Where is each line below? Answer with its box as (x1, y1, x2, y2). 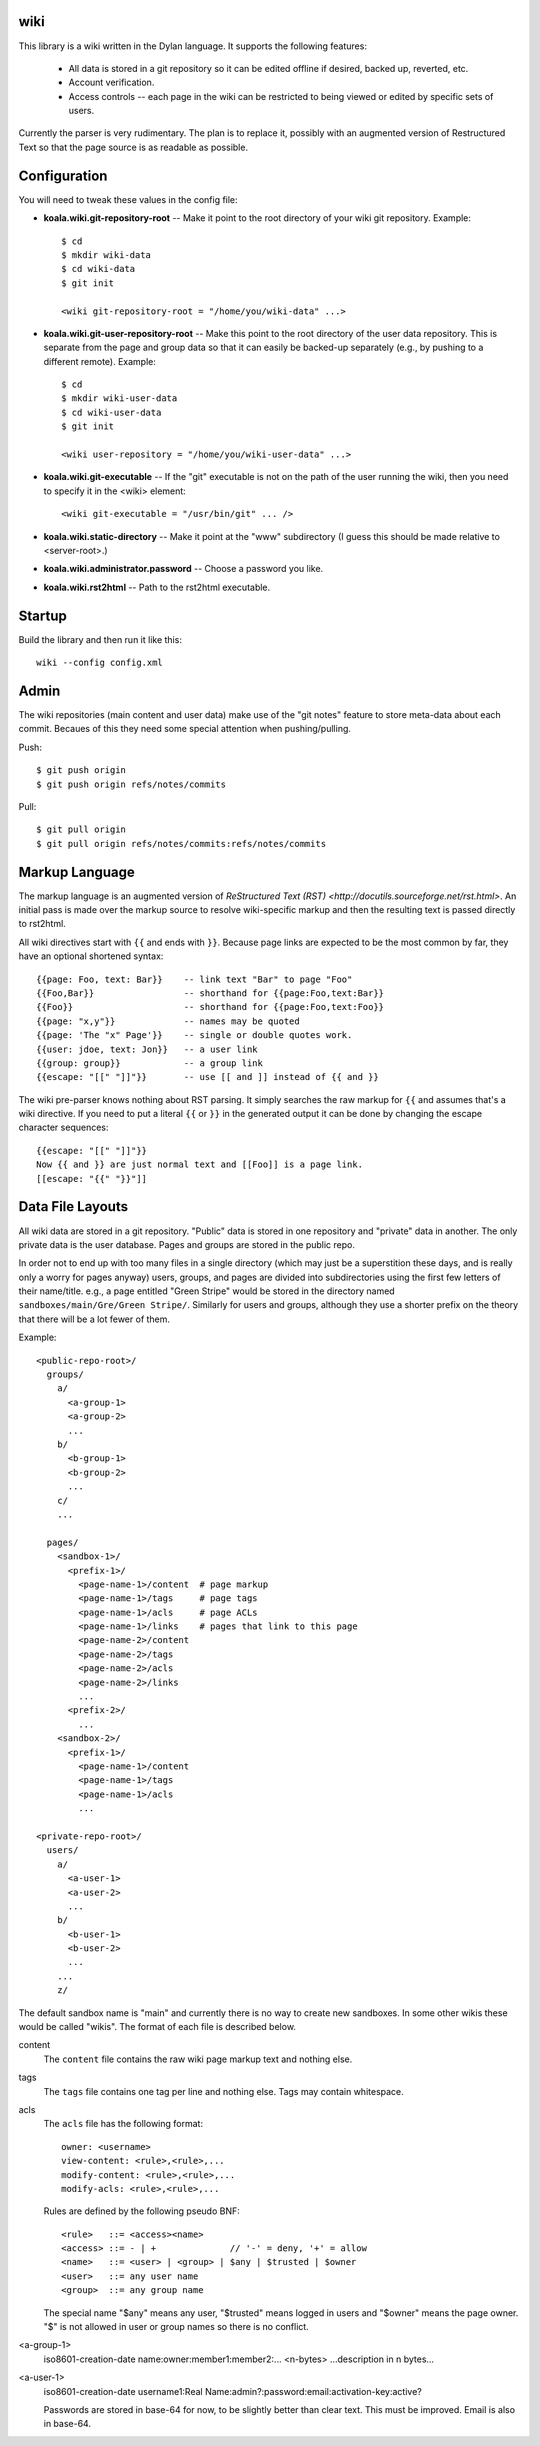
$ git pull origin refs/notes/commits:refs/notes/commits (36, 838, 327, 849)
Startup (18, 607, 67, 624)
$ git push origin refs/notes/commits (36, 778, 227, 790)
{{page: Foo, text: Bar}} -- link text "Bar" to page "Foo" (36, 973, 353, 985)
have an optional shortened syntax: (18, 950, 164, 962)
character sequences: (18, 1121, 109, 1134)
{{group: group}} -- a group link (36, 1057, 264, 1069)
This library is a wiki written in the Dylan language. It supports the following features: (18, 40, 367, 52)
